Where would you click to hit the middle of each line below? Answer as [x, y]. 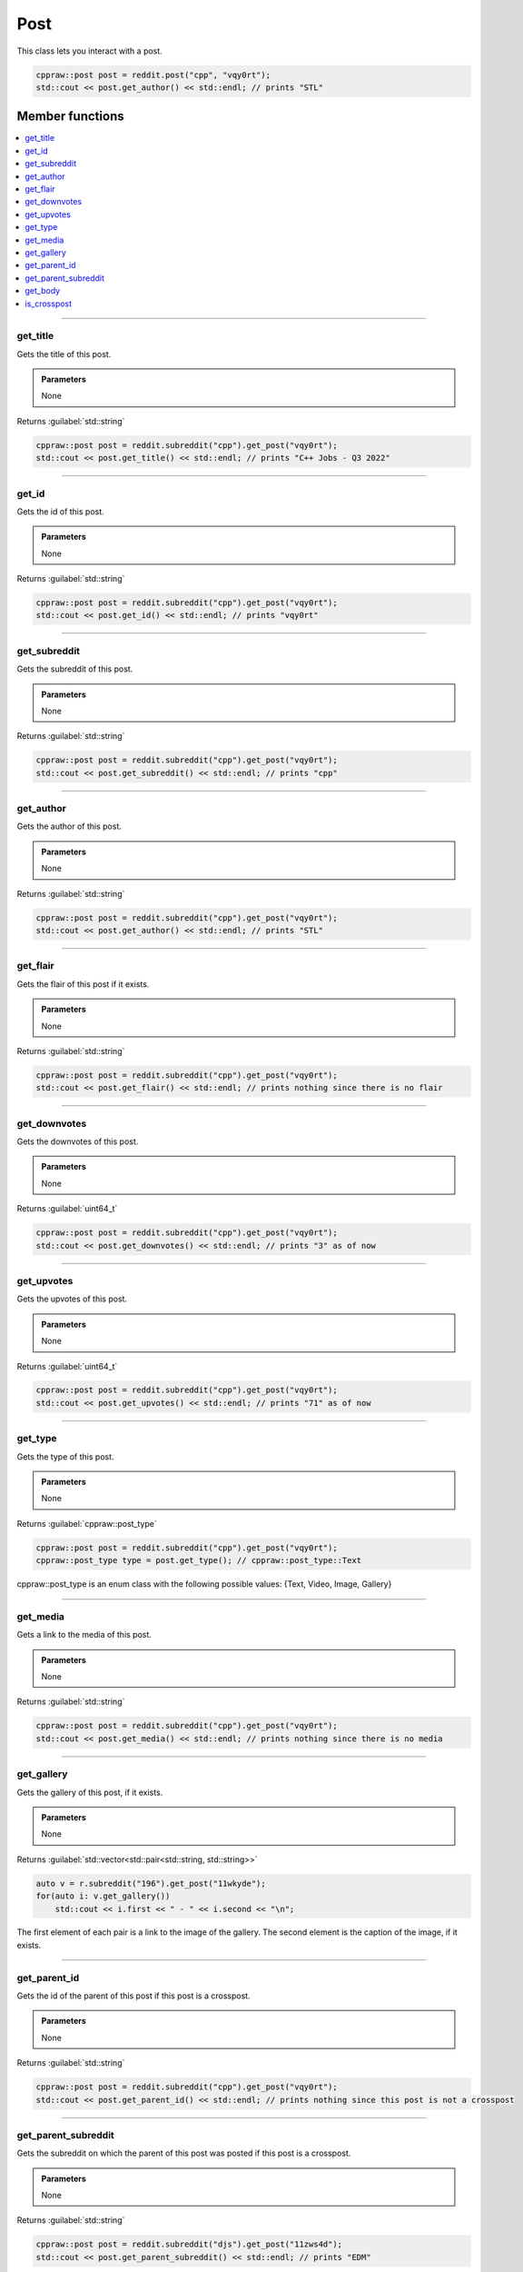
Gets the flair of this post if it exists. [83, 984]
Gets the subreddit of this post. [75, 669]
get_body [43, 291]
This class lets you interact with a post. [89, 51]
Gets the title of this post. [64, 354]
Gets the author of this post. [69, 826]
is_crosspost [49, 304]
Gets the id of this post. [60, 511]
